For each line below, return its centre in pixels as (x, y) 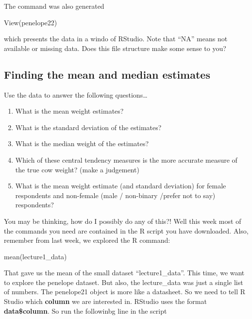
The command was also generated (54, 6)
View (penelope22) (31, 22)
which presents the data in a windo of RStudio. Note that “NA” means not (116, 39)
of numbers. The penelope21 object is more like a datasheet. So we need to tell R (125, 292)
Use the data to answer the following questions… (76, 94)
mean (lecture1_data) (35, 256)
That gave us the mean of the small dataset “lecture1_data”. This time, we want (124, 273)
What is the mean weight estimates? (69, 111)
